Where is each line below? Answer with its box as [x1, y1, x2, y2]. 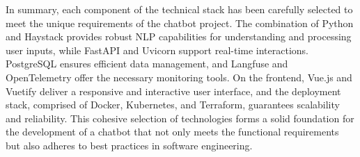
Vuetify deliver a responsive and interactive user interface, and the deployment [6, 83, 341, 98]
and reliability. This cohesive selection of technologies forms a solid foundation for [6, 110, 354, 125]
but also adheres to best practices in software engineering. [6, 138, 253, 152]
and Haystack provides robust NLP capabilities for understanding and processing [6, 29, 352, 44]
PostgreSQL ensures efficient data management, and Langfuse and [6, 56, 288, 71]
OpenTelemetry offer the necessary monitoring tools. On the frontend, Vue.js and [6, 69, 352, 84]
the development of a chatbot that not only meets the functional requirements [6, 124, 339, 139]
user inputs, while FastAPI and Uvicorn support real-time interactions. [6, 42, 309, 57]
